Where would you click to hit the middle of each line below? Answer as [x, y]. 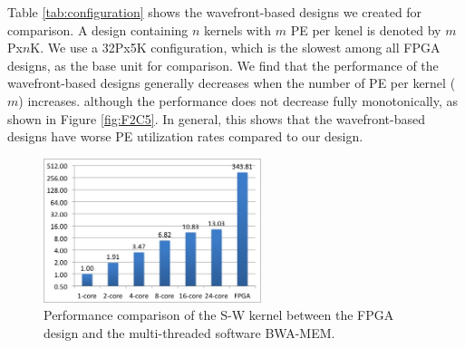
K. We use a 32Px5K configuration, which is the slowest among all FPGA [235, 48]
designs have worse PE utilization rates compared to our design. [185, 136]
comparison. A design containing [98, 29]
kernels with [238, 29]
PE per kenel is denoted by [366, 29]
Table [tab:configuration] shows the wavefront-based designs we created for [215, 12]
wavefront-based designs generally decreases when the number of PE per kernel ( [232, 83]
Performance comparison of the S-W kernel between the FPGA [219, 315]
